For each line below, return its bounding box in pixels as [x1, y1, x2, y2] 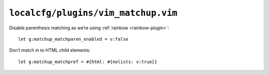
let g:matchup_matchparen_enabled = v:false [18, 36, 129, 42]
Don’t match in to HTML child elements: [9, 47, 91, 53]
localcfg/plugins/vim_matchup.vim [9, 7, 178, 18]
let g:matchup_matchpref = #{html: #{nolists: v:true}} [18, 59, 157, 65]
